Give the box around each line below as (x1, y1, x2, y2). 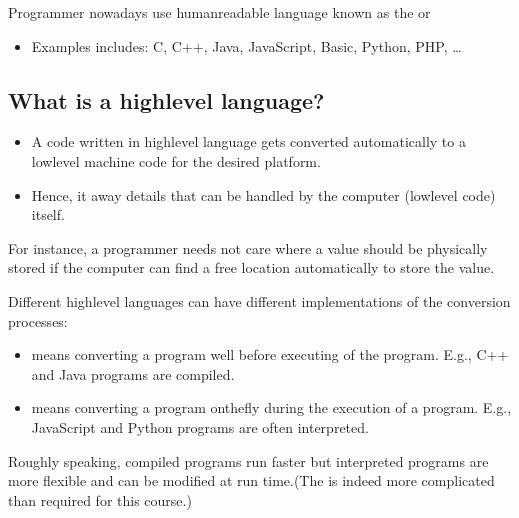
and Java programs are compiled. (31, 363, 235, 384)
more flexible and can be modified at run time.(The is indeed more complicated (8, 470, 495, 491)
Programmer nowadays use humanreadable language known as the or (8, 2, 431, 22)
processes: (8, 310, 68, 331)
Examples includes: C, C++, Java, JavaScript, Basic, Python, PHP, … (31, 35, 462, 56)
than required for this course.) (8, 489, 192, 510)
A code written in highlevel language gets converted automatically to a (31, 131, 466, 152)
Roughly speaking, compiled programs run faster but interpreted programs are (8, 450, 489, 471)
